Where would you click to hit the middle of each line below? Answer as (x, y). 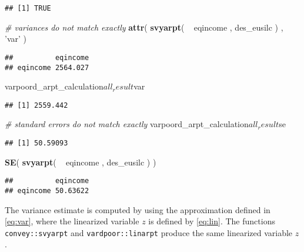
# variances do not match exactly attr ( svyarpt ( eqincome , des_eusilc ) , (144, 27)
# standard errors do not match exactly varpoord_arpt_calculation (127, 124)
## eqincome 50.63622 (47, 190)
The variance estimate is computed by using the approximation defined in (138, 209)
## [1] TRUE (28, 8)
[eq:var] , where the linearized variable (72, 221)
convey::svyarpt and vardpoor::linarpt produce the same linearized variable (149, 232)
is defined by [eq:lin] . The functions (212, 221)
